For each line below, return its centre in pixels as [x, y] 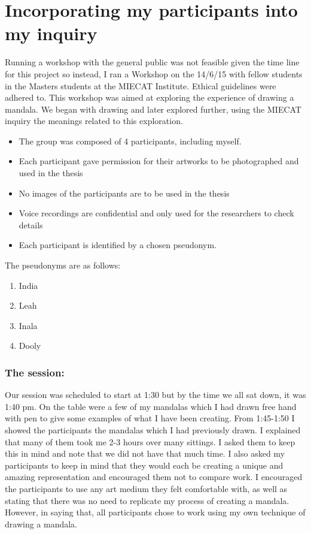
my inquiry [51, 33]
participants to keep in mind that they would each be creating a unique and [144, 465]
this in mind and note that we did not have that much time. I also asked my [145, 453]
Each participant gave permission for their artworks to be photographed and [159, 161]
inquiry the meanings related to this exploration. [94, 121]
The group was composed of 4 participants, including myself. [130, 141]
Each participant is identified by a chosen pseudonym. [118, 245]
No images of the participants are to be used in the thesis [124, 193]
